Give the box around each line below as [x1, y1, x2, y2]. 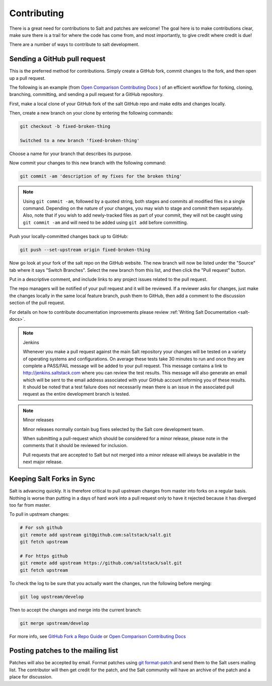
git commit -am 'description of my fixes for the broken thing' [20, 173, 182, 179]
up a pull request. [9, 75, 46, 81]
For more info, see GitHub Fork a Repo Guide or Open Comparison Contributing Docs [9, 633, 186, 639]
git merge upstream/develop [20, 620, 89, 626]
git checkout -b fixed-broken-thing [20, 124, 111, 129]
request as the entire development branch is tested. [23, 391, 130, 397]
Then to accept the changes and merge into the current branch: [9, 607, 142, 613]
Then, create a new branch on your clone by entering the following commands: [9, 110, 173, 116]
